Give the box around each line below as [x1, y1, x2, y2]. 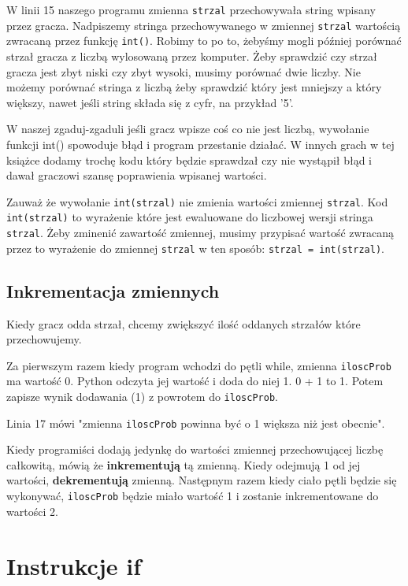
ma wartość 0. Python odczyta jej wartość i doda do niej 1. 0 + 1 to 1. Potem [6, 373, 384, 389]
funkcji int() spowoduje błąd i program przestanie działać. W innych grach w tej [6, 135, 395, 152]
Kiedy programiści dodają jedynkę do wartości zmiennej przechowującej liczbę [6, 441, 384, 458]
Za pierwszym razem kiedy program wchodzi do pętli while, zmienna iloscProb [6, 357, 391, 373]
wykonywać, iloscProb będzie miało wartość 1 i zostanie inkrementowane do [6, 488, 379, 504]
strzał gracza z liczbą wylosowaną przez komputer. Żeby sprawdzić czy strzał [6, 47, 377, 64]
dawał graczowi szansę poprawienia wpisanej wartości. [6, 167, 267, 184]
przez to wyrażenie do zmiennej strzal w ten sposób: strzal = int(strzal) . [6, 239, 384, 256]
